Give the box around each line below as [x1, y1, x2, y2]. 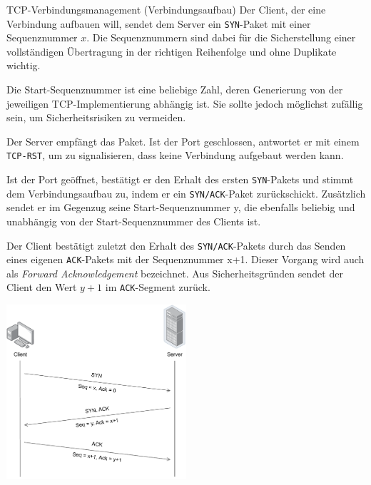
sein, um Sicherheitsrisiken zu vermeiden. [6, 110, 186, 125]
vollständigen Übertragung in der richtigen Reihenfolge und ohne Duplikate [6, 44, 337, 58]
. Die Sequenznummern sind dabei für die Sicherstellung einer [86, 30, 356, 45]
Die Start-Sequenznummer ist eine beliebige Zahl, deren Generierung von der [6, 82, 343, 97]
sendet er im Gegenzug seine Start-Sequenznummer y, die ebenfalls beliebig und [6, 200, 355, 215]
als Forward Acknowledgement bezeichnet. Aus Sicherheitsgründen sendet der [6, 265, 343, 280]
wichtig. [6, 58, 41, 73]
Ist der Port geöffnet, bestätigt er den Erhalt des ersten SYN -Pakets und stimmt [6, 172, 354, 187]
